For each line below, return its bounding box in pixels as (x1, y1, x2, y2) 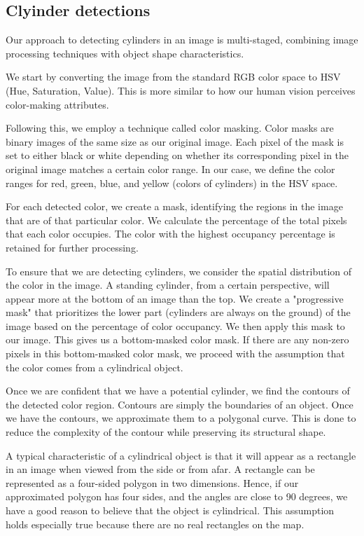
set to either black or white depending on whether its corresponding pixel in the (6, 148, 349, 163)
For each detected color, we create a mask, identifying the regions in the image (6, 199, 343, 214)
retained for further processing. (6, 240, 139, 254)
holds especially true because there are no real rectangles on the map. (6, 516, 304, 531)
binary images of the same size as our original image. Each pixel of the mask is (6, 134, 344, 149)
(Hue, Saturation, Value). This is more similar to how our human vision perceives (6, 83, 356, 97)
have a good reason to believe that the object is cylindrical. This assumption (6, 503, 335, 518)
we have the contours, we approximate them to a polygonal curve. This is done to (6, 411, 356, 425)
